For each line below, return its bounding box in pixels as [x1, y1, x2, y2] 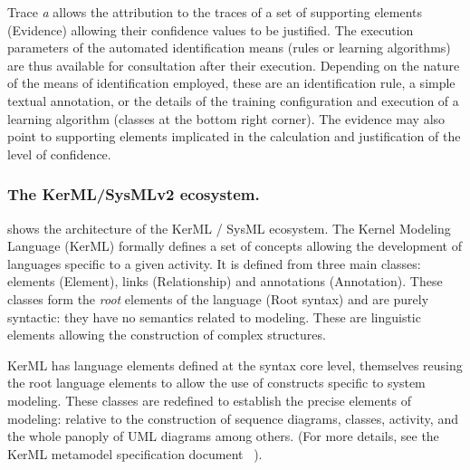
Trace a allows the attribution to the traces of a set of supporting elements [7, 3, 422, 21]
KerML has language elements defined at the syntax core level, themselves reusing [7, 355, 463, 374]
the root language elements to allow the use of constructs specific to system [7, 373, 426, 392]
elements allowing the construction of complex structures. [7, 325, 326, 344]
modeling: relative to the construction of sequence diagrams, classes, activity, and [7, 408, 458, 427]
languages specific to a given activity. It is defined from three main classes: [7, 254, 421, 273]
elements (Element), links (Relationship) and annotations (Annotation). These [7, 272, 443, 291]
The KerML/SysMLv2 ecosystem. [7, 183, 260, 206]
